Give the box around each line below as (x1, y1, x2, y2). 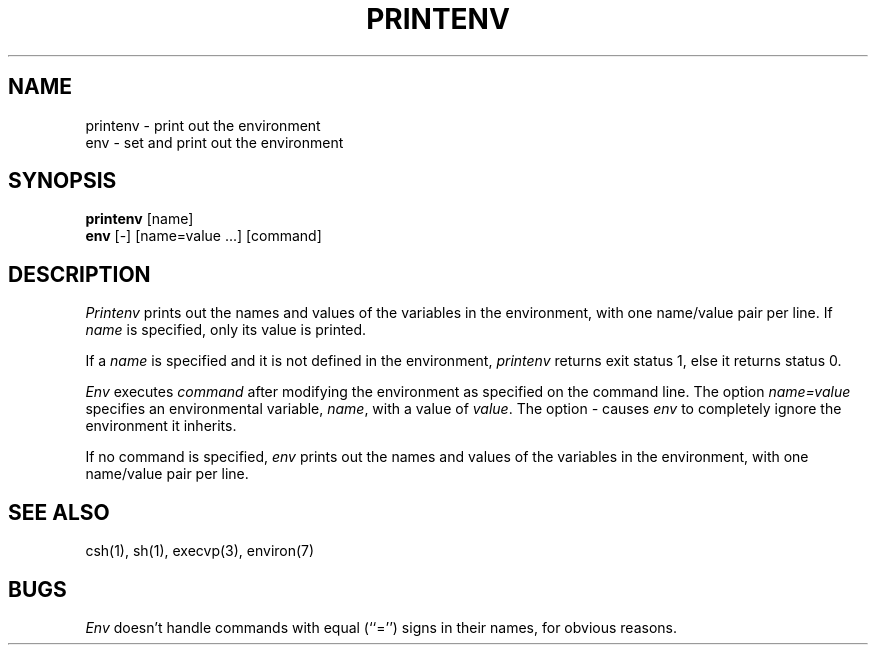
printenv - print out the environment (85, 116, 321, 134)
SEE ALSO (8, 499, 110, 525)
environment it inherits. (85, 417, 237, 435)
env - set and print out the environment (85, 133, 344, 151)
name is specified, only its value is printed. (85, 321, 367, 339)
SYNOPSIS (8, 168, 117, 194)
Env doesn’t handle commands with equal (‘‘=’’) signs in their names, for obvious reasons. (85, 618, 677, 636)
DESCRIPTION (8, 261, 151, 287)
